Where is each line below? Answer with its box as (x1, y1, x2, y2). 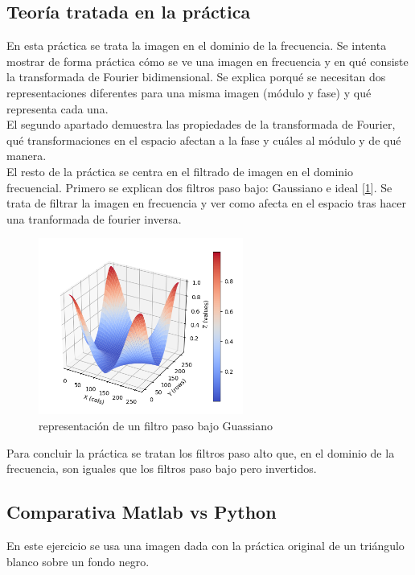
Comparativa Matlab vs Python (6, 499, 277, 524)
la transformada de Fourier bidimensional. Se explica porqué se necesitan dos (6, 68, 386, 85)
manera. (6, 147, 47, 164)
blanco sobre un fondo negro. (6, 552, 150, 569)
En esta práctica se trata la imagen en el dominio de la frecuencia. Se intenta (6, 37, 387, 54)
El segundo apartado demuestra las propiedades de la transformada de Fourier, (6, 116, 396, 133)
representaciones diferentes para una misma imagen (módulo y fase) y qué (6, 84, 372, 101)
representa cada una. (6, 100, 109, 117)
